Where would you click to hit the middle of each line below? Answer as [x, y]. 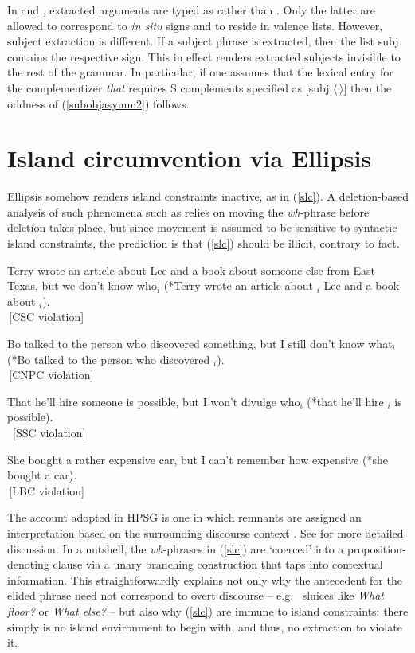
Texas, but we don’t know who [82, 285]
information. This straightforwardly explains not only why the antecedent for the [205, 579]
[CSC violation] [47, 317]
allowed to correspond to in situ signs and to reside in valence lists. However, [195, 25]
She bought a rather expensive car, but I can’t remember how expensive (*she [198, 459]
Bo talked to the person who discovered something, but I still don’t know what [200, 344]
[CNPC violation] [51, 375]
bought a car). [42, 475]
